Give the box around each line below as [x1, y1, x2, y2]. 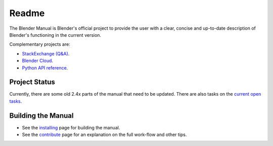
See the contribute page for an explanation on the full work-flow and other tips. [22, 131, 187, 138]
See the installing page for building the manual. [22, 124, 120, 130]
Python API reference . [22, 64, 68, 70]
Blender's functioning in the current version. [9, 32, 101, 38]
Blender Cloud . [22, 58, 53, 64]
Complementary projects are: [9, 41, 70, 47]
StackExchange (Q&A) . [22, 50, 70, 56]
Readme [9, 8, 45, 19]
